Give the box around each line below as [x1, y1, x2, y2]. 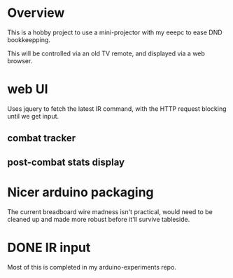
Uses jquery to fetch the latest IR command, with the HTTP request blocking [7, 104, 227, 113]
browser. [7, 56, 33, 65]
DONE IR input [7, 239, 91, 256]
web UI [7, 81, 48, 98]
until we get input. [7, 112, 59, 120]
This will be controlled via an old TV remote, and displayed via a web [7, 49, 205, 58]
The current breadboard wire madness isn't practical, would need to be [7, 207, 213, 216]
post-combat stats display [7, 156, 125, 168]
